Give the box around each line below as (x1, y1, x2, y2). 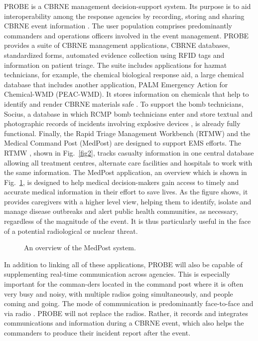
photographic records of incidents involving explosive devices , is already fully (4, 118, 241, 129)
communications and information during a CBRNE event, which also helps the (4, 318, 244, 328)
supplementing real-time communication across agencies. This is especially (4, 269, 231, 279)
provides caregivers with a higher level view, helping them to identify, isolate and (4, 196, 252, 206)
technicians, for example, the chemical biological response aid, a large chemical (4, 69, 244, 80)
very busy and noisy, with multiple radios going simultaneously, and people (4, 288, 233, 299)
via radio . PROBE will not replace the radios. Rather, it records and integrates (4, 308, 248, 318)
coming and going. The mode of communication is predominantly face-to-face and (4, 298, 254, 309)
